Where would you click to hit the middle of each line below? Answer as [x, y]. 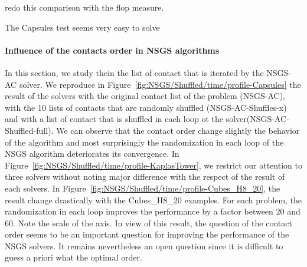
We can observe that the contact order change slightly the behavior [178, 130]
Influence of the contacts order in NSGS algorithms [112, 50]
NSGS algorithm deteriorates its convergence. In [92, 154]
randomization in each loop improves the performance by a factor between [139, 211]
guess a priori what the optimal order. [74, 257]
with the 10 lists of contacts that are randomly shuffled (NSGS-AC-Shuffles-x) [146, 107]
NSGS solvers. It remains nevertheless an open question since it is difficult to [144, 245]
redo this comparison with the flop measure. [84, 7]
